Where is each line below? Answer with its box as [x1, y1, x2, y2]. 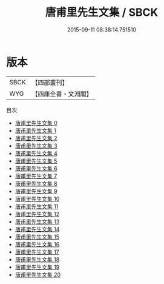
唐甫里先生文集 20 [15, 271, 61, 278]
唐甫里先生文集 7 [15, 172, 57, 180]
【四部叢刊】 [31, 78, 68, 87]
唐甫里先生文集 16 [15, 240, 60, 248]
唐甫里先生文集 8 [15, 180, 57, 187]
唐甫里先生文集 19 [15, 263, 60, 271]
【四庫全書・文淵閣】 [31, 89, 93, 98]
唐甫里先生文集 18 [15, 255, 60, 263]
